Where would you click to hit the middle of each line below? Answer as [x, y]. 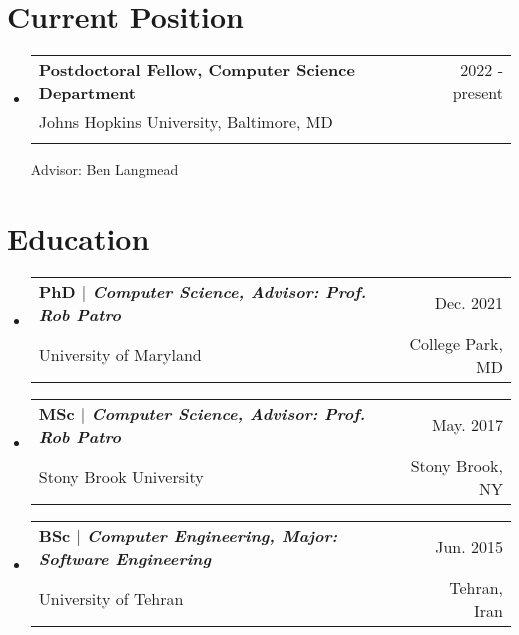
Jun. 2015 [469, 547]
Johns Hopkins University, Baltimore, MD [185, 122]
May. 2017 [467, 425]
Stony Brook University [121, 477]
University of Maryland [120, 355]
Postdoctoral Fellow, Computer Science [196, 70]
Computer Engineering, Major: [212, 535]
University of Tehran [111, 599]
